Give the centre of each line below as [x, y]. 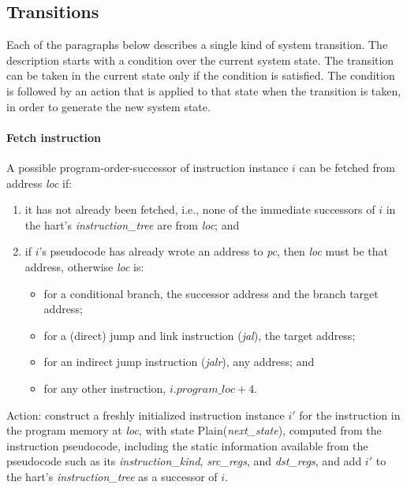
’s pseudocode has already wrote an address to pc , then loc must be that [214, 251]
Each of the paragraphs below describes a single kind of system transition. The [197, 45]
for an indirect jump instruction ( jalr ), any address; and [179, 362]
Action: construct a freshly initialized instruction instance [146, 414]
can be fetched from [347, 167]
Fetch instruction [54, 137]
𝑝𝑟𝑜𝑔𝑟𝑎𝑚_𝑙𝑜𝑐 [206, 389]
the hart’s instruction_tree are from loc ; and [132, 224]
